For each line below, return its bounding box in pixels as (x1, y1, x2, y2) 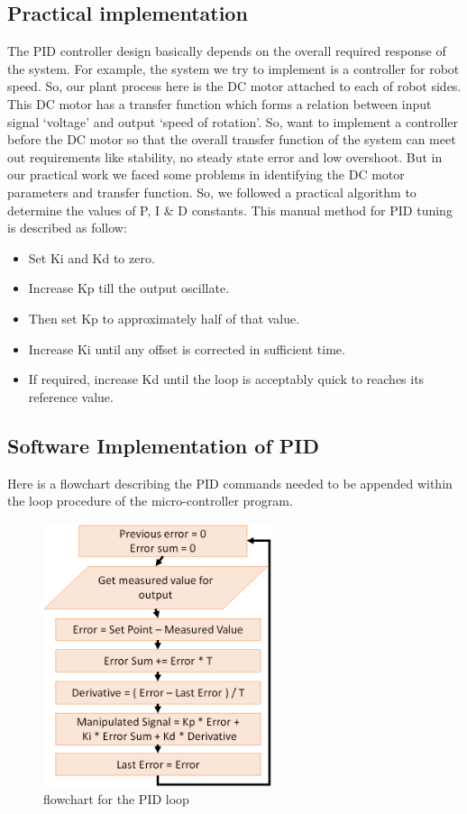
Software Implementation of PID (7, 431, 319, 459)
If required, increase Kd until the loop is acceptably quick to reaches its (28, 370, 425, 389)
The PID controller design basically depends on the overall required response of (7, 41, 446, 60)
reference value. (28, 387, 114, 406)
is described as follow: (7, 218, 127, 237)
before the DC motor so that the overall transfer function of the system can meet (7, 130, 456, 149)
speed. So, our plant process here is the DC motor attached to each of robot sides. (7, 77, 462, 96)
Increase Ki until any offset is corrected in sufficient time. (28, 339, 345, 358)
